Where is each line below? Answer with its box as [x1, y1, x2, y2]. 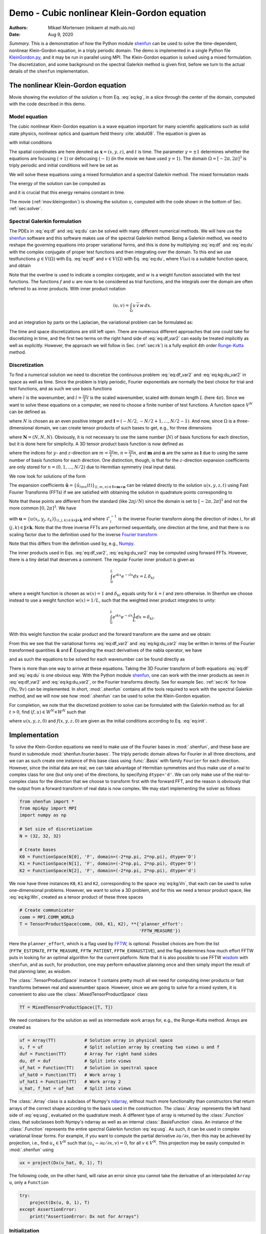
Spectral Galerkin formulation [9, 218, 82, 225]
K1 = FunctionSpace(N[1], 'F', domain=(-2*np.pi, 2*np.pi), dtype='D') [19, 861, 197, 866]
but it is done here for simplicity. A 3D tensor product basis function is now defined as [9, 441, 184, 447]
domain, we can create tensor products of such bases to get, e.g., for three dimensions [34, 425, 212, 431]
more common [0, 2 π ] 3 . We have [9, 504, 76, 511]
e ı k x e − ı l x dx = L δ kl [112, 573, 155, 580]
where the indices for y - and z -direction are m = [9, 450, 108, 456]
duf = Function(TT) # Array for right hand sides [19, 1051, 158, 1057]
